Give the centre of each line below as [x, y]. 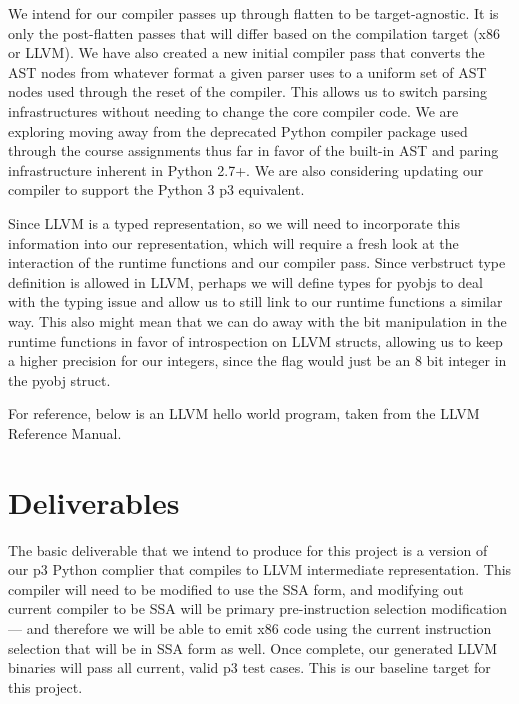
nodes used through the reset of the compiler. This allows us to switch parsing [248, 91]
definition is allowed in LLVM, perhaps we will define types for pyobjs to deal [245, 281]
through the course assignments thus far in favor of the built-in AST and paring [253, 150]
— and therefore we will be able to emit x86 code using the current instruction [250, 627]
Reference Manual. [65, 432]
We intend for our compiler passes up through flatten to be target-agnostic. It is [253, 13]
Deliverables [94, 501]
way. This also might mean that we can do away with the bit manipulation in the [257, 320]
